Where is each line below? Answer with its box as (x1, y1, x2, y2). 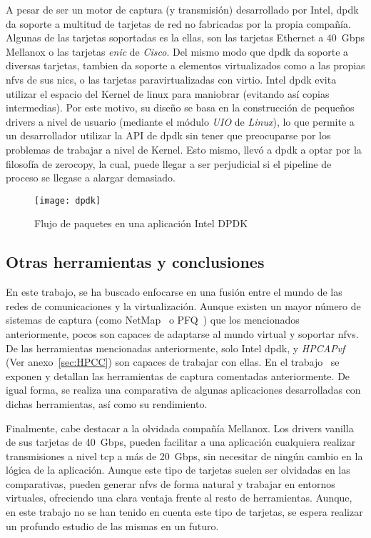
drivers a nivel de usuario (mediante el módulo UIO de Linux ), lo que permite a (6, 114, 355, 129)
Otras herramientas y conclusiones (6, 251, 265, 273)
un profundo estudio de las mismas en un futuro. (6, 518, 219, 533)
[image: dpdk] (34, 195, 101, 206)
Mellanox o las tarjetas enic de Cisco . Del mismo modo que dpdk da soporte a (6, 44, 349, 59)
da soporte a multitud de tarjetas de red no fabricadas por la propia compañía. (6, 16, 351, 31)
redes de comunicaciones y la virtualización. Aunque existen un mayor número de (6, 298, 361, 313)
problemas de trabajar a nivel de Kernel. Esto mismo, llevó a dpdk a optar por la (6, 141, 362, 156)
